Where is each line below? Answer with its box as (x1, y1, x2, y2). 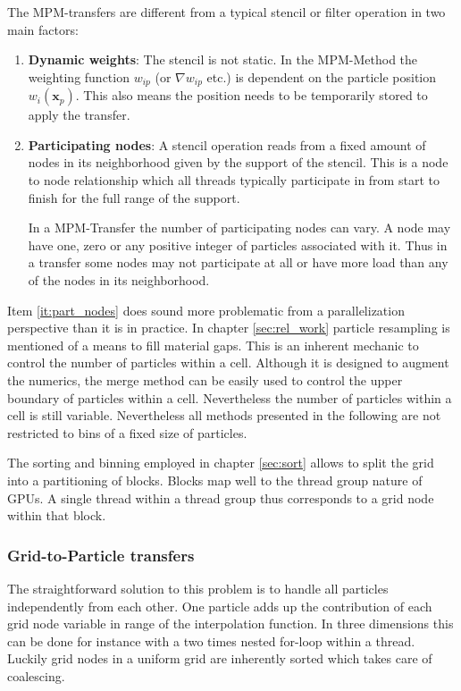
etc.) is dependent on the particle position (206, 67, 437, 86)
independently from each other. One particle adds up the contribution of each (7, 596, 432, 615)
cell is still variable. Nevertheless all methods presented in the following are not (7, 406, 441, 425)
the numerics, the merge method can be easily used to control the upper (7, 370, 403, 389)
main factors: (7, 20, 79, 38)
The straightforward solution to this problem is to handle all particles (7, 578, 389, 597)
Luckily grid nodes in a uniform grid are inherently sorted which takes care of (7, 649, 432, 668)
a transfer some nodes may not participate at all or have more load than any (28, 253, 448, 272)
